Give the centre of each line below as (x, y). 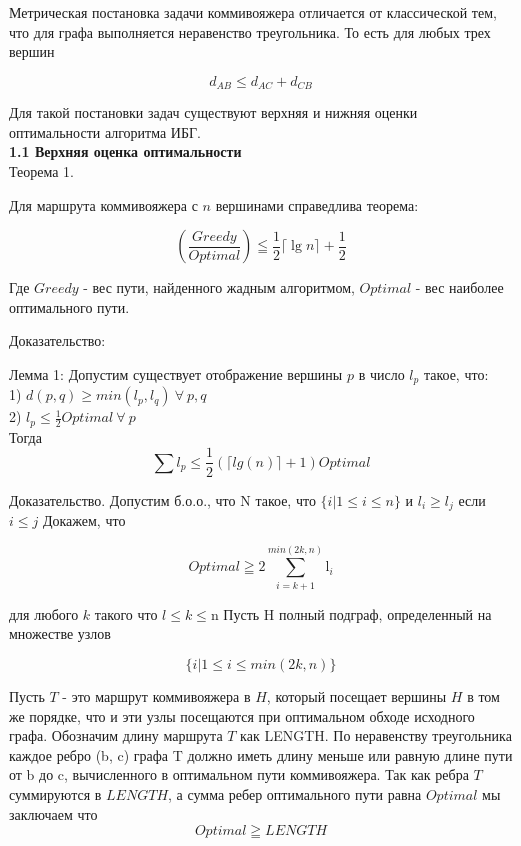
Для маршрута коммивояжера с (103, 204)
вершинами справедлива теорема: (317, 204)
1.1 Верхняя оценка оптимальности (125, 151)
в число (381, 373)
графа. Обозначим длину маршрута (116, 735)
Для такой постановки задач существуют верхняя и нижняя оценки (213, 112)
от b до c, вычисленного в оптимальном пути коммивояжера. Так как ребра (239, 774)
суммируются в (55, 793)
